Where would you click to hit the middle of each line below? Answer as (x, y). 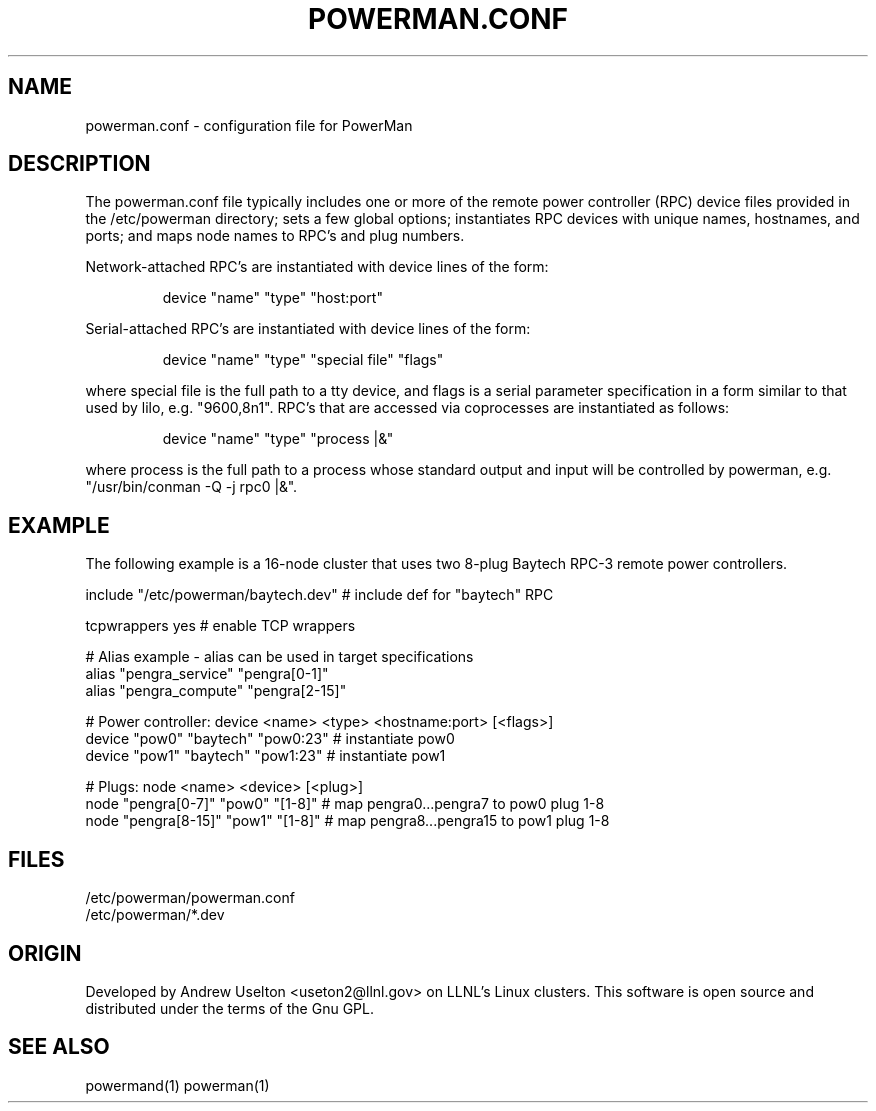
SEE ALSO (59, 1047)
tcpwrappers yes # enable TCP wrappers (220, 626)
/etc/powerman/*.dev (155, 915)
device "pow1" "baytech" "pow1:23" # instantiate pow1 (265, 756)
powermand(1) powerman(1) (177, 1085)
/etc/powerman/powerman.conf (190, 898)
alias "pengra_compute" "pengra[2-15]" (216, 691)
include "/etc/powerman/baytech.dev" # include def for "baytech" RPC (319, 595)
